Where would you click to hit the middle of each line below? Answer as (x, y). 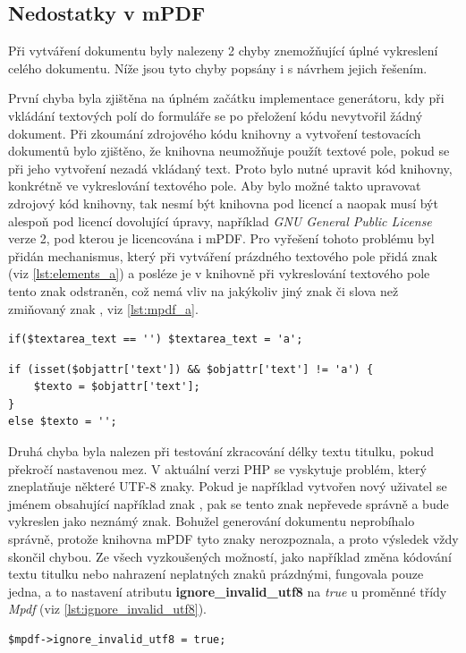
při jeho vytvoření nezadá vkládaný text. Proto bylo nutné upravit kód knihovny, (230, 168)
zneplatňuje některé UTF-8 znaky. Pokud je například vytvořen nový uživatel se (228, 486)
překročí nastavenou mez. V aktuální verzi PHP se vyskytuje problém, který (217, 468)
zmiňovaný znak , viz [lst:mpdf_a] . (103, 308)
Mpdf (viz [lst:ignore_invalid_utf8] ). (107, 609)
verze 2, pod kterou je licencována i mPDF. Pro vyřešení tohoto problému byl (221, 238)
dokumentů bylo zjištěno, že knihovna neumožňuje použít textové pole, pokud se (229, 151)
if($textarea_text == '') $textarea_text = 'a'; (156, 339)
